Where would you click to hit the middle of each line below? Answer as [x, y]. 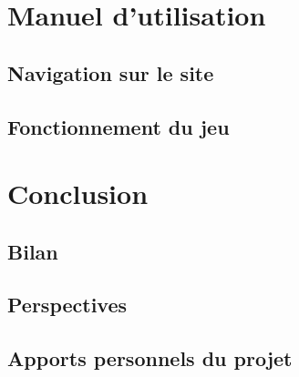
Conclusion [78, 194]
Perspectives [67, 305]
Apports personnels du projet [150, 358]
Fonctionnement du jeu [119, 126]
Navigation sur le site [111, 72]
